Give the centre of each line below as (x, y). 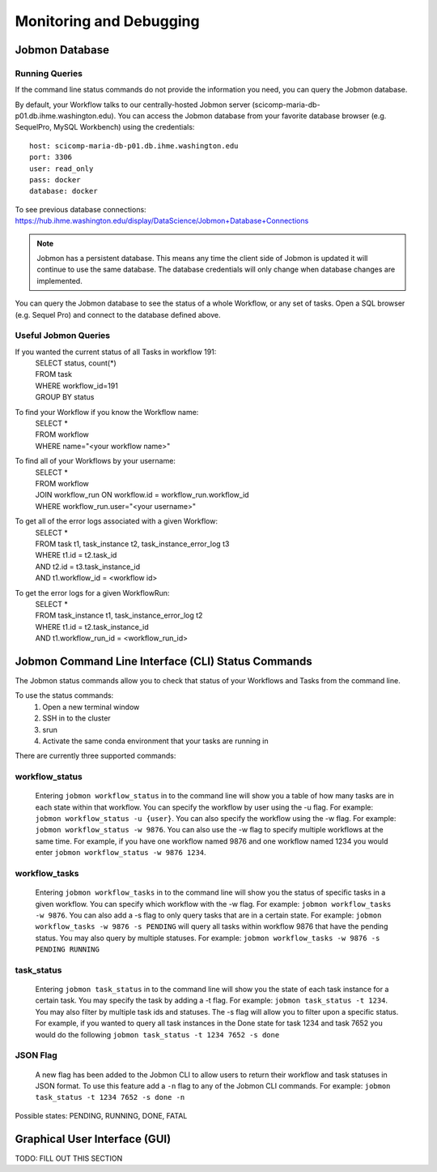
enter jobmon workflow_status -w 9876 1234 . (121, 853)
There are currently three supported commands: (95, 756)
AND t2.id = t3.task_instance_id (88, 567)
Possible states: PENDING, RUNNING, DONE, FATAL (101, 1115)
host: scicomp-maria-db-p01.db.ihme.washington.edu (134, 145)
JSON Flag (36, 1055)
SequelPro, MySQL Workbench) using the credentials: (105, 127)
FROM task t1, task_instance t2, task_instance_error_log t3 (132, 544)
